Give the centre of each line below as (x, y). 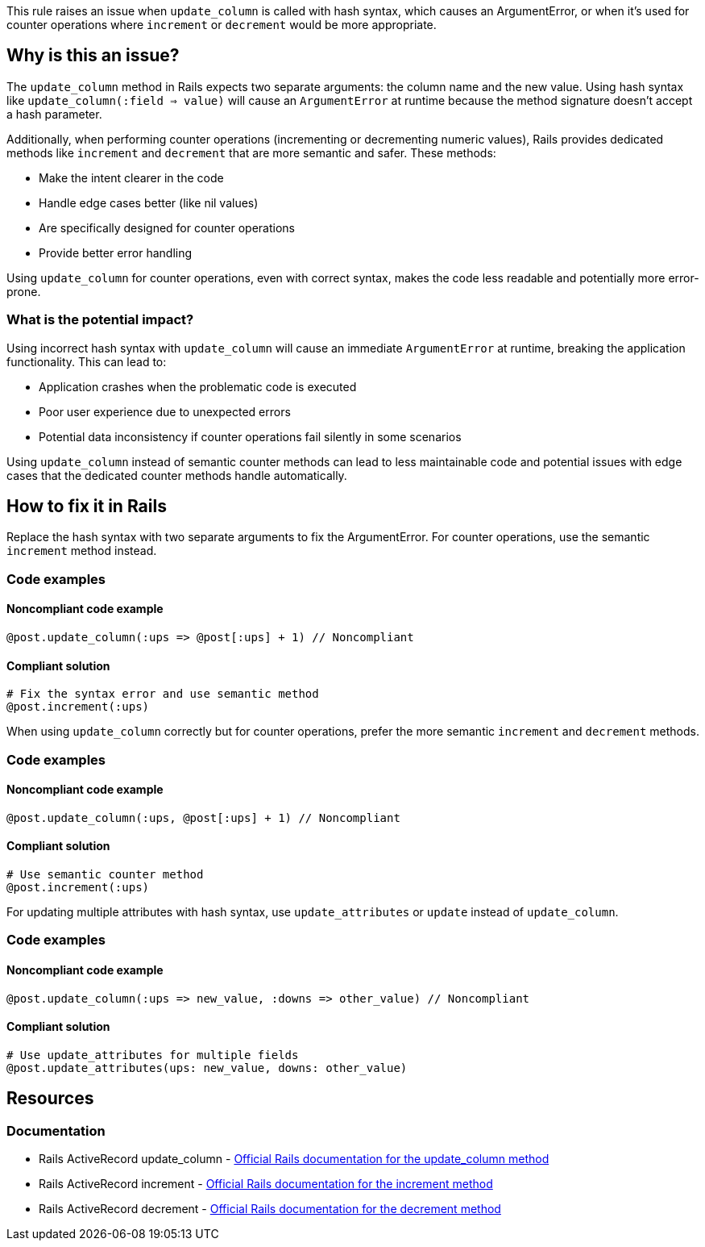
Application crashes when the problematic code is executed (198, 386)
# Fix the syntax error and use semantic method (163, 694)
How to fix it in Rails (87, 507)
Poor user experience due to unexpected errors (165, 411)
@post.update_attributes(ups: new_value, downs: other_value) (207, 1068)
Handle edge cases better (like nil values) (149, 202)
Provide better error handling (116, 252)
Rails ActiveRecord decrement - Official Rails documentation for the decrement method (270, 1209)
